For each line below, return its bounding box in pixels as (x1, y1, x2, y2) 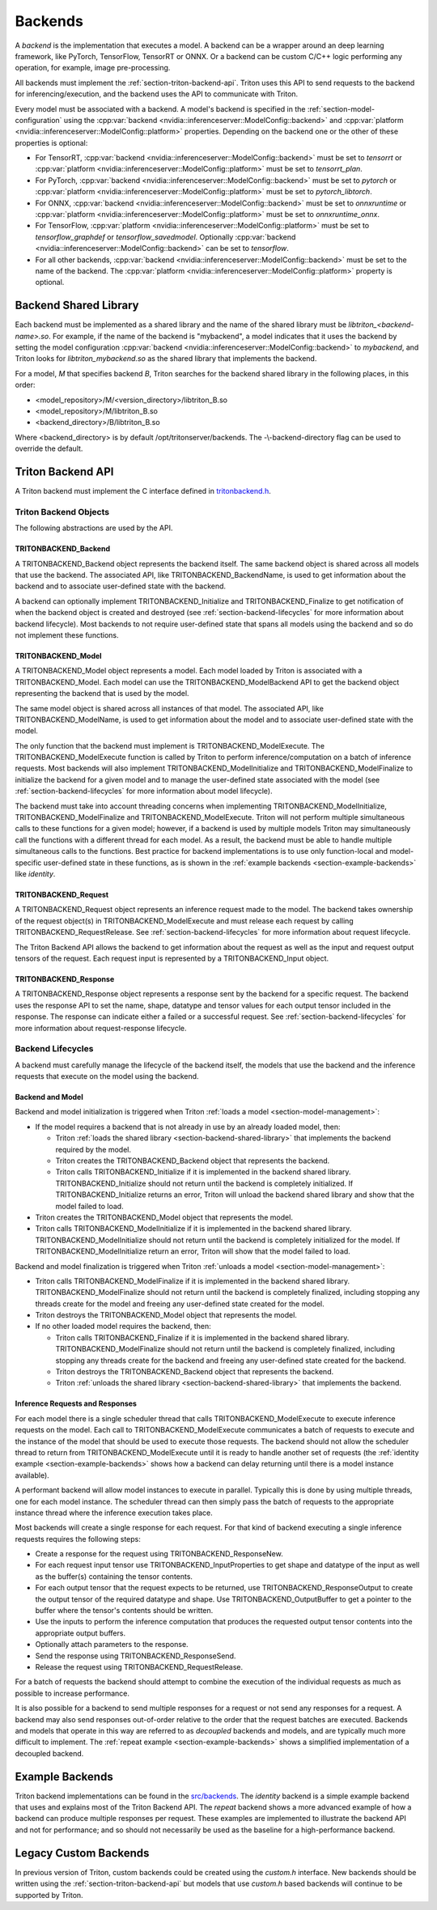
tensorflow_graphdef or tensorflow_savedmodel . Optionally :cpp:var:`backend (35, 231, 296, 242)
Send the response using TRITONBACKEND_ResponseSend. (35, 1651, 236, 1661)
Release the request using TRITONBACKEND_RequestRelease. (35, 1662, 244, 1671)
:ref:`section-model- (307, 104, 375, 113)
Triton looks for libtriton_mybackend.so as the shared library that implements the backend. (15, 354, 317, 363)
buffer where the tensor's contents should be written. (35, 1606, 214, 1615)
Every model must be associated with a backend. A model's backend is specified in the (15, 104, 306, 113)
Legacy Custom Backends (15, 1846, 150, 1860)
